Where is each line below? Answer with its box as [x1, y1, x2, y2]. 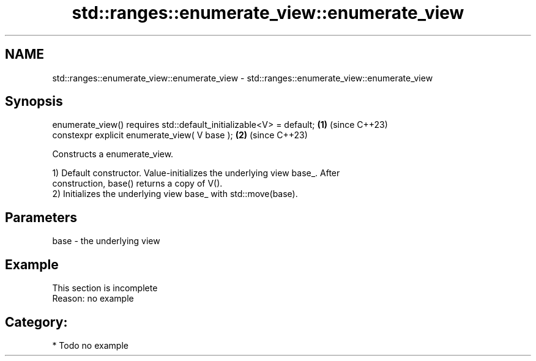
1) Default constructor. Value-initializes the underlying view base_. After [52, 168, 340, 179]
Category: [5, 314, 68, 330]
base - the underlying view [52, 236, 160, 247]
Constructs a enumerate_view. [52, 149, 174, 160]
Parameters [5, 209, 77, 225]
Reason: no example [52, 293, 134, 304]
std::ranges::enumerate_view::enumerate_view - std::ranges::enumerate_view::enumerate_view [52, 72, 433, 83]
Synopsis [5, 94, 63, 110]
